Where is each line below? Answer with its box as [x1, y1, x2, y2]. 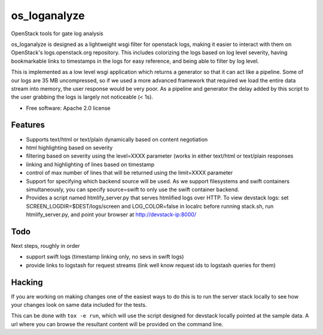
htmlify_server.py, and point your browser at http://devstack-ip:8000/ [26, 211, 197, 218]
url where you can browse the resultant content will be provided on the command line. [11, 320, 224, 328]
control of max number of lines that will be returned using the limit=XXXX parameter [26, 169, 233, 176]
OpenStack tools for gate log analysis [11, 30, 103, 37]
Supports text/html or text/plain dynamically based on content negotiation [26, 136, 208, 143]
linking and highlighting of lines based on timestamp [26, 161, 155, 168]
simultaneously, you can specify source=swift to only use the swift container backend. [26, 186, 239, 193]
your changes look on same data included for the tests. [11, 302, 147, 309]
